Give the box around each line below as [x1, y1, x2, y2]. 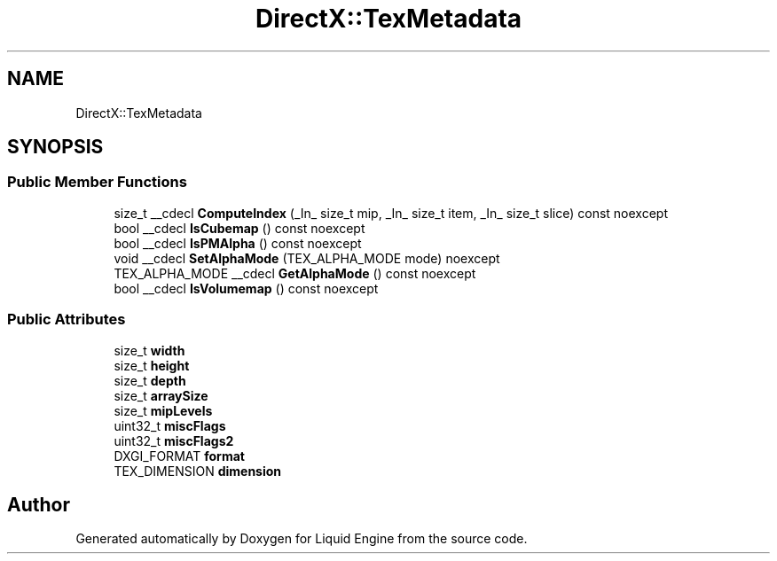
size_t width [114, 342, 185, 358]
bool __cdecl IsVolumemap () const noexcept [114, 280, 379, 296]
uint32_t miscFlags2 [114, 432, 234, 448]
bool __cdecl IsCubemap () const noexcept [114, 220, 365, 236]
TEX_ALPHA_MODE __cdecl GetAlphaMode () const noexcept [114, 265, 476, 281]
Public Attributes [7, 310, 126, 329]
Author [7, 493, 70, 516]
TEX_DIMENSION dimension [114, 463, 282, 479]
